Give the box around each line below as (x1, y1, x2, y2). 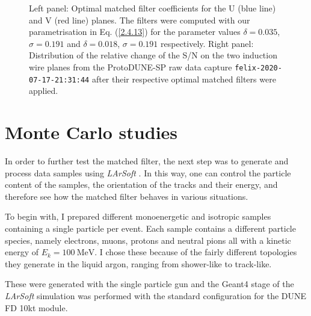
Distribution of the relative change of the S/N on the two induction (29, 49, 277, 61)
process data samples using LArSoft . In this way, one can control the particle (5, 166, 291, 179)
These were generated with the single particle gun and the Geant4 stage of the (5, 277, 294, 290)
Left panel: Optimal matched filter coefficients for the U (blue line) (29, 2, 276, 14)
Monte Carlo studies (5, 120, 178, 144)
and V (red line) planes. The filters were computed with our (29, 13, 250, 26)
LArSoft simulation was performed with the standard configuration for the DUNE (5, 289, 307, 302)
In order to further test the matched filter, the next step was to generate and (5, 155, 289, 167)
